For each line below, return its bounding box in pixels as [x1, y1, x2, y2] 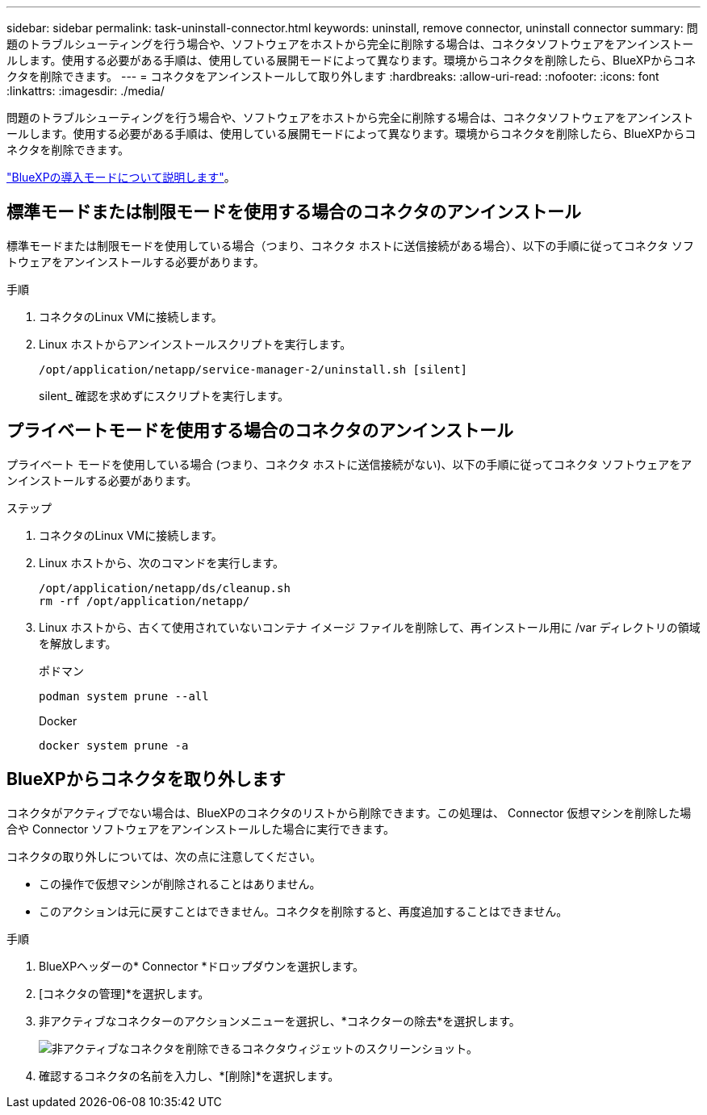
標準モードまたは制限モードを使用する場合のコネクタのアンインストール [6, 202, 581, 223]
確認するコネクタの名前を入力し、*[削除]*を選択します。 [39, 1068, 340, 1083]
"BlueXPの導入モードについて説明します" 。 [6, 170, 236, 184]
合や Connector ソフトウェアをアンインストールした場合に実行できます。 [6, 821, 395, 836]
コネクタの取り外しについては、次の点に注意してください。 [6, 849, 321, 863]
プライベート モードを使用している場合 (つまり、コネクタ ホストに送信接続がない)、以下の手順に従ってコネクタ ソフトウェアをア [6, 457, 692, 471]
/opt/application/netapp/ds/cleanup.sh [39, 581, 291, 595]
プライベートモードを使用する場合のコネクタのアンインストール [6, 420, 513, 441]
